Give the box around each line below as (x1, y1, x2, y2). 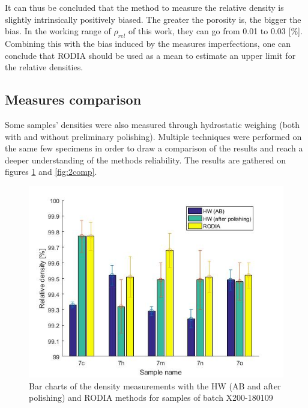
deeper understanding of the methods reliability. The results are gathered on (5, 153, 286, 166)
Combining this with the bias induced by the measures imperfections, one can (5, 37, 291, 49)
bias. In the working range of (5, 25, 111, 37)
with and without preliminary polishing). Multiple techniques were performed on (5, 130, 302, 142)
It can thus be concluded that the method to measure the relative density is (5, 1, 284, 13)
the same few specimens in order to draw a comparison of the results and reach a (5, 142, 303, 154)
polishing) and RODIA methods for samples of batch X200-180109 (29, 391, 273, 404)
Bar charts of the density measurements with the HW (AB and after (29, 379, 281, 392)
